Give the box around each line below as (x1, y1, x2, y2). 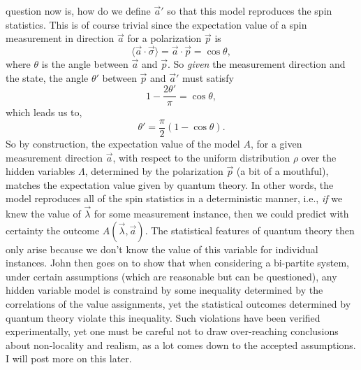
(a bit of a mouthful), (236, 164, 329, 178)
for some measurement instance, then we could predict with (94, 206, 349, 221)
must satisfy (182, 70, 234, 85)
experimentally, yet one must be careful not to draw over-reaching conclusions (6, 324, 339, 339)
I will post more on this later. (6, 351, 132, 366)
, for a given (250, 136, 302, 150)
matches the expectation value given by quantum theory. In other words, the (6, 177, 334, 192)
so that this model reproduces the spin (167, 3, 332, 17)
